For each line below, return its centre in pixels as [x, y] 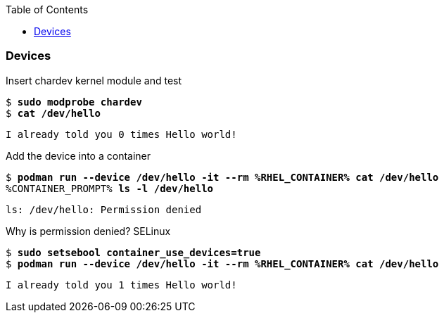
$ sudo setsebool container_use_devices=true [133, 252]
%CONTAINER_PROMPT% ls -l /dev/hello [110, 188]
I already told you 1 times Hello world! [121, 285]
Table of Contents [47, 9]
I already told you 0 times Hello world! [121, 134]
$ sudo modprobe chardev [74, 102]
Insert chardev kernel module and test [94, 80]
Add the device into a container [78, 155]
